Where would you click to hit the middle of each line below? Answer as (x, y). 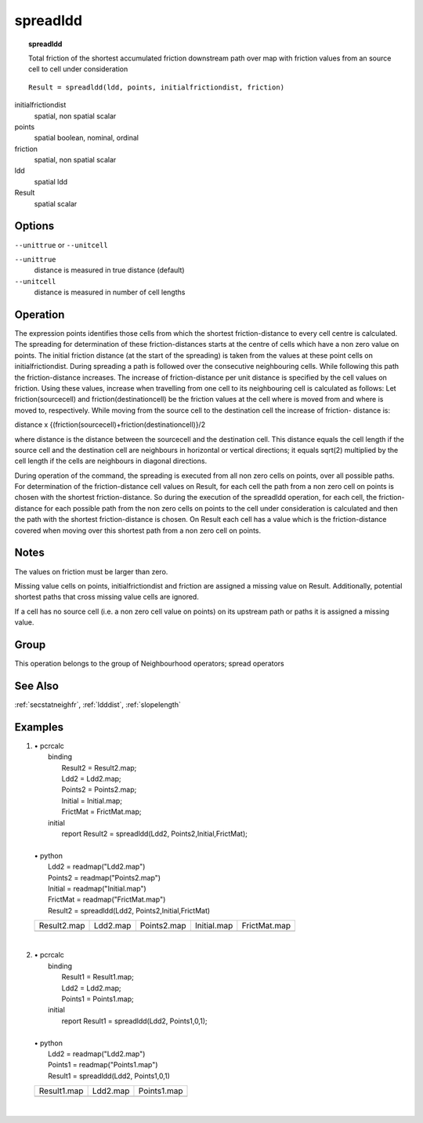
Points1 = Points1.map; (98, 999)
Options (34, 226)
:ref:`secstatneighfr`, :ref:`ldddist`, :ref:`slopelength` (98, 704)
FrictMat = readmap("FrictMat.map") (107, 899)
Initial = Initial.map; (92, 800)
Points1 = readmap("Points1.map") (103, 1065)
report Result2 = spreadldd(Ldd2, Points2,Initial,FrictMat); (155, 833)
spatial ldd (51, 181)
